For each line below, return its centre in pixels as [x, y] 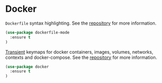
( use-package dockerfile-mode [38, 32]
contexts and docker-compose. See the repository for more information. [81, 57]
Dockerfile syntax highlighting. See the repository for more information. [81, 23]
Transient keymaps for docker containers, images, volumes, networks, [79, 52]
